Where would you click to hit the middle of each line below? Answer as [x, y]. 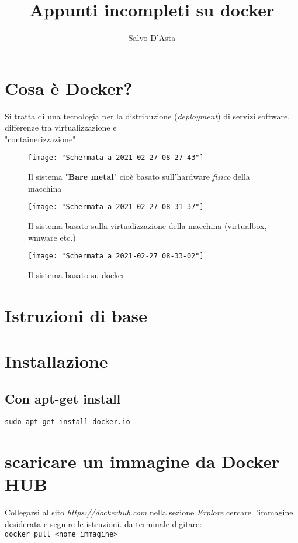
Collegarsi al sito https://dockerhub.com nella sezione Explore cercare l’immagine [149, 512]
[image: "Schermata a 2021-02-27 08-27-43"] [116, 158]
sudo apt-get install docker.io [67, 422]
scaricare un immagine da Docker [142, 461]
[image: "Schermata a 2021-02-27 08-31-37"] [116, 207]
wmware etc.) [52, 237]
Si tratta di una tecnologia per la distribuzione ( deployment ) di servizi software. [147, 116]
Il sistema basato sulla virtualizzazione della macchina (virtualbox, [148, 225]
